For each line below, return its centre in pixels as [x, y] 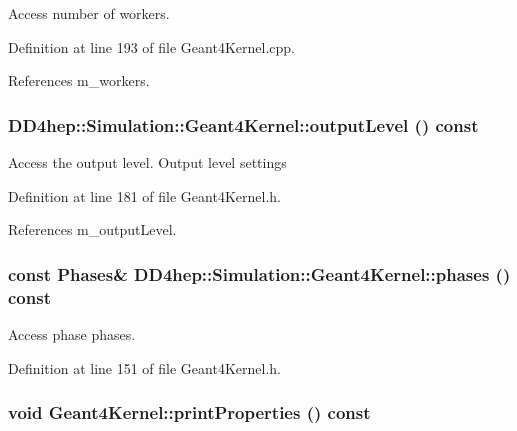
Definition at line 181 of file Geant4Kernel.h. [144, 195]
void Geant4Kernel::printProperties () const [189, 412]
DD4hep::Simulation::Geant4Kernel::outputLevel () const [243, 124]
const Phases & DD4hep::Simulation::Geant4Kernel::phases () [259, 273]
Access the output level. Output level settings [147, 162]
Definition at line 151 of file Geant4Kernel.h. [144, 367]
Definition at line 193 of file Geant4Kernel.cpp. [151, 46]
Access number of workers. [89, 13]
